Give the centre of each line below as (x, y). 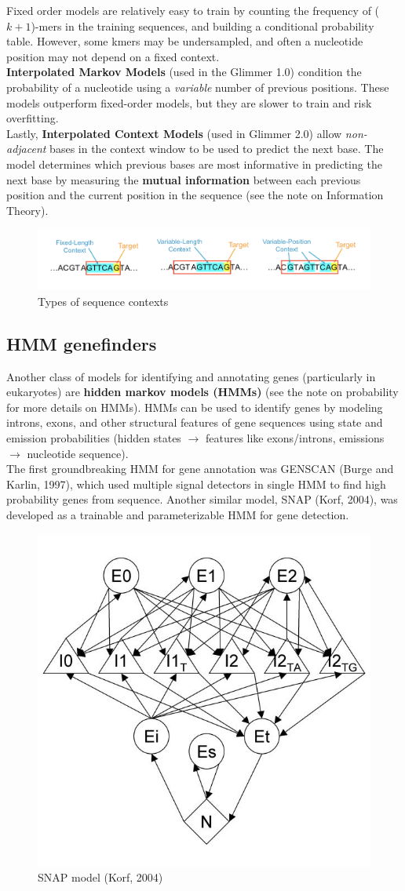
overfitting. (33, 118)
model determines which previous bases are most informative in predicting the (194, 164)
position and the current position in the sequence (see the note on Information (195, 195)
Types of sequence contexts (103, 301)
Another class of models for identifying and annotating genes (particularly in (191, 376)
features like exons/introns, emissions (295, 437)
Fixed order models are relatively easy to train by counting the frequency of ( (193, 10)
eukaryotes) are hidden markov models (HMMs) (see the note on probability (202, 392)
